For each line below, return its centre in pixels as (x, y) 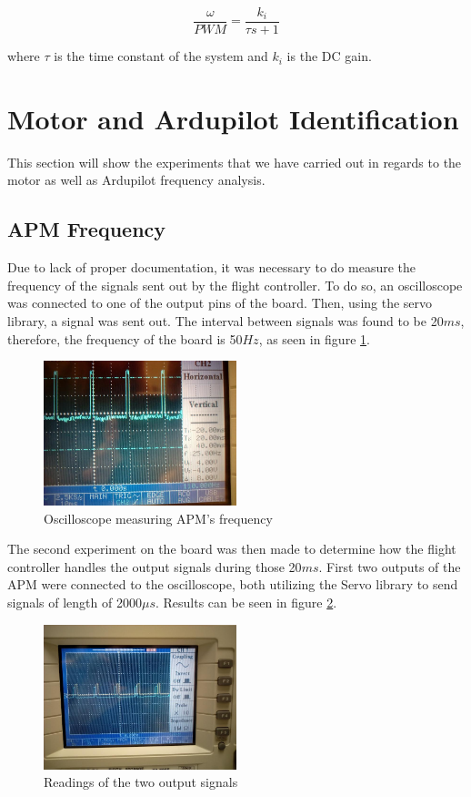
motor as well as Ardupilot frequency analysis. (136, 180)
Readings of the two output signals (141, 782)
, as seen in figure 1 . (314, 338)
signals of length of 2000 (75, 603)
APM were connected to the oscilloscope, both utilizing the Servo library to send (233, 584)
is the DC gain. (329, 56)
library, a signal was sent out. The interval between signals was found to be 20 (225, 320)
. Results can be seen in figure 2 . (246, 603)
